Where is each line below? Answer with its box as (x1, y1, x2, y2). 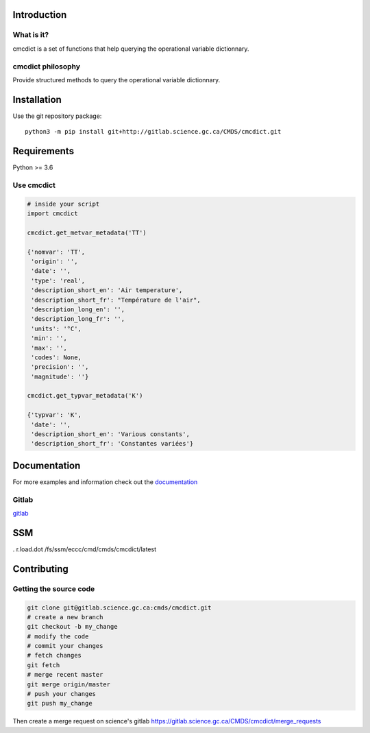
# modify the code (27, 632, 89, 640)
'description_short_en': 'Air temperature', (31, 287, 183, 294)
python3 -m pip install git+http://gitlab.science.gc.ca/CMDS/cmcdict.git (25, 128, 282, 136)
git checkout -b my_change (27, 623, 118, 631)
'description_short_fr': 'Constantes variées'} (31, 440, 194, 448)
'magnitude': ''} (31, 372, 89, 381)
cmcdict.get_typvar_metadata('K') (27, 392, 143, 400)
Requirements (12, 145, 75, 157)
